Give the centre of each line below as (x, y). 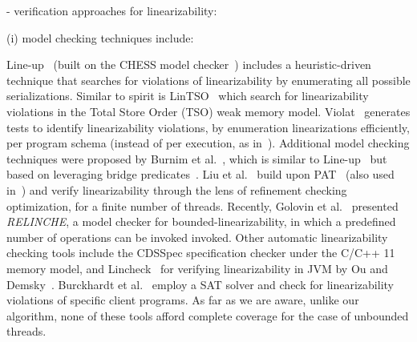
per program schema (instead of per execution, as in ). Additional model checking (208, 143)
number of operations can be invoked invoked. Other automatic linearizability (197, 237)
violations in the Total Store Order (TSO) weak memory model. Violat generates (208, 111)
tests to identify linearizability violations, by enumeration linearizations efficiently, (208, 127)
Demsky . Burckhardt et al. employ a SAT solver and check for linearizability (200, 284)
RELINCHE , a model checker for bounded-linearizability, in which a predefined (201, 221)
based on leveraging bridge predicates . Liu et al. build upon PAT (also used (200, 174)
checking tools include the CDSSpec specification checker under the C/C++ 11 (201, 253)
